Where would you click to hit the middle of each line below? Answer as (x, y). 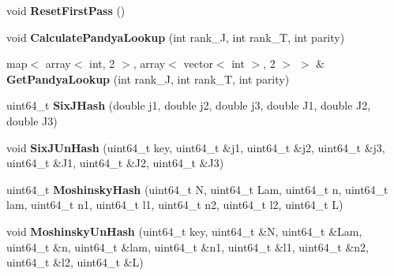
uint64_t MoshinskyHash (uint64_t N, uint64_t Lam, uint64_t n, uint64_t (197, 189)
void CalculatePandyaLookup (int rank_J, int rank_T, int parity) (176, 37)
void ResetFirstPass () (66, 10)
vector (198, 63)
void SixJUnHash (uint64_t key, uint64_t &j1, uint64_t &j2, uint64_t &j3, (196, 147)
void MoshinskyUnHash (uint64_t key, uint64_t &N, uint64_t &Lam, (184, 231)
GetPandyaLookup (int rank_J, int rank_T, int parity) (148, 78)
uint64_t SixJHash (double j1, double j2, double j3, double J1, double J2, (189, 105)
